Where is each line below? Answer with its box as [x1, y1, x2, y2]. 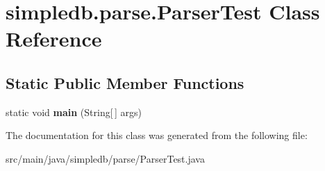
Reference [6, 24, 102, 53]
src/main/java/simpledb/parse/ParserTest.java [6, 151, 205, 165]
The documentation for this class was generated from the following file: [6, 128, 308, 142]
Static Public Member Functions [6, 72, 244, 93]
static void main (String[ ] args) [6, 104, 142, 119]
